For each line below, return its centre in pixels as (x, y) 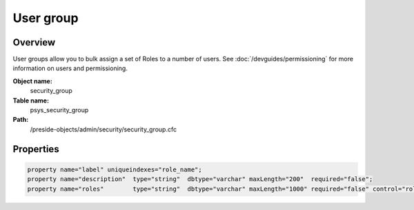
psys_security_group (59, 110)
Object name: (33, 81)
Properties (36, 149)
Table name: (31, 101)
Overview (34, 42)
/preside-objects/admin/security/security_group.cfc (103, 129)
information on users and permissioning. (70, 68)
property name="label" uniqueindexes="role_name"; (115, 169)
